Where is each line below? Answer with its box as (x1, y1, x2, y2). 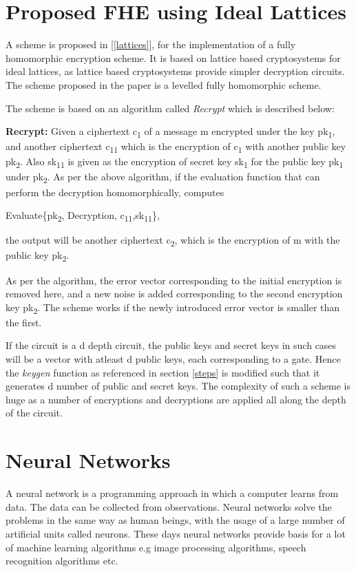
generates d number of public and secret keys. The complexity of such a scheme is (6, 379, 351, 393)
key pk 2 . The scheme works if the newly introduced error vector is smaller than (6, 299, 340, 316)
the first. (6, 315, 42, 329)
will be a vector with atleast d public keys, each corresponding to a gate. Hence (6, 352, 341, 366)
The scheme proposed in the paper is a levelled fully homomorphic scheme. (6, 77, 322, 92)
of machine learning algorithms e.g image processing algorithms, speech (6, 540, 306, 554)
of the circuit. (6, 405, 63, 420)
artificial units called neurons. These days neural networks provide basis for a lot (6, 526, 346, 540)
